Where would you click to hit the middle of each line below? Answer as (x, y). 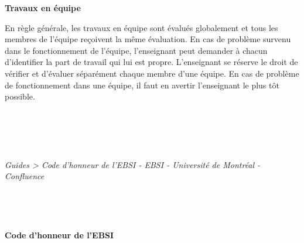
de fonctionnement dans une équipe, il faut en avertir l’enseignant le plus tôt (142, 85)
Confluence (25, 176)
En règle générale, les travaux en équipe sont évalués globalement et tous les (141, 27)
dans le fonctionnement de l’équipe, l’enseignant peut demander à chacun (136, 50)
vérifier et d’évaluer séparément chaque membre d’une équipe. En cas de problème (152, 73)
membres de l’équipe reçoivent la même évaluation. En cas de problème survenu (148, 39)
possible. (20, 96)
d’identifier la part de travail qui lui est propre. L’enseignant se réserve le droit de (151, 62)
